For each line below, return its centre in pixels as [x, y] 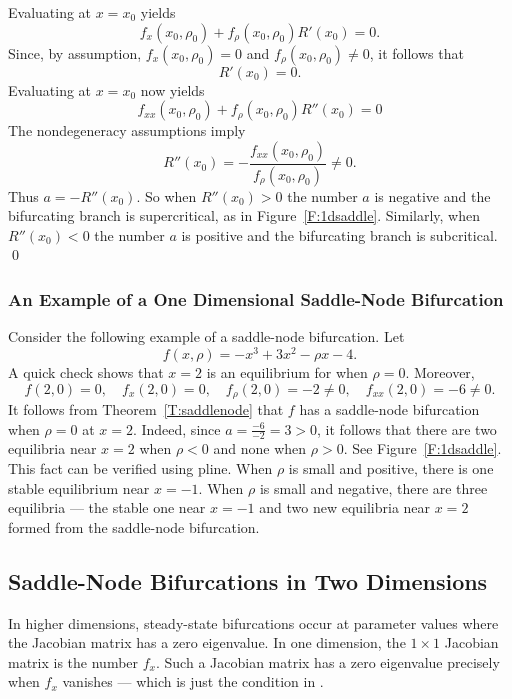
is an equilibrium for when [287, 371]
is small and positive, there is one [391, 467]
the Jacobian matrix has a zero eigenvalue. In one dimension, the [207, 642]
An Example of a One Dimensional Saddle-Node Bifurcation [256, 298]
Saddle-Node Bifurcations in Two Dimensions [248, 580]
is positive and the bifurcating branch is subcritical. [339, 234]
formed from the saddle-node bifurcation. [134, 526]
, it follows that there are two [407, 428]
